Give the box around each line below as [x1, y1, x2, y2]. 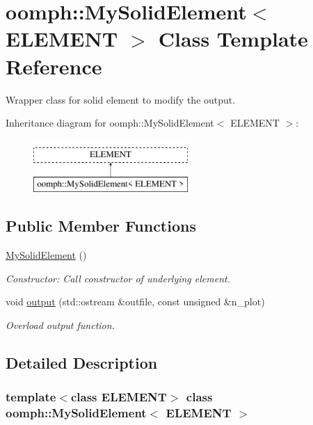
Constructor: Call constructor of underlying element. [6, 271, 230, 285]
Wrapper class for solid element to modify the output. [6, 92, 236, 106]
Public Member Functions [6, 215, 196, 236]
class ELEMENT [70, 388, 167, 406]
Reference [6, 51, 102, 80]
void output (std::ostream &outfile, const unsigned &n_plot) [6, 294, 265, 309]
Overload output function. [6, 317, 115, 332]
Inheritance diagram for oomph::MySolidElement [6, 115, 214, 130]
